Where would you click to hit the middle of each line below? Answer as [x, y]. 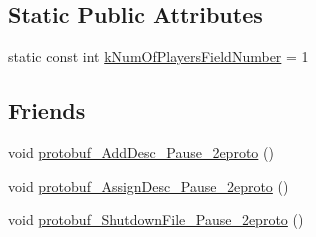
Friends [47, 110]
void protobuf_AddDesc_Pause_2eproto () [141, 152]
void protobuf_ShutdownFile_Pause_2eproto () [156, 219]
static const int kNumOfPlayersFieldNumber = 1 [158, 56]
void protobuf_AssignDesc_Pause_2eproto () [148, 185]
